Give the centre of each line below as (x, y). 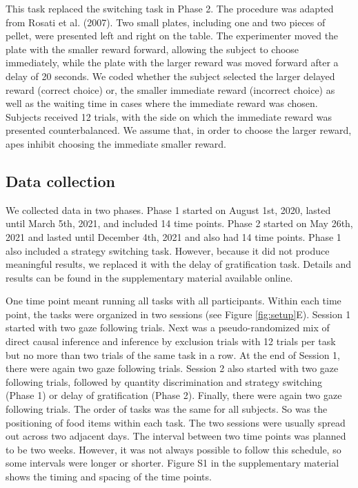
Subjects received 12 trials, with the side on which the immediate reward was (169, 116)
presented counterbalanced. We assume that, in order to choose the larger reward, (179, 130)
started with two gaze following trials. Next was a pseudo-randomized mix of (168, 328)
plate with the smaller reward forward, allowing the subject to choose (152, 49)
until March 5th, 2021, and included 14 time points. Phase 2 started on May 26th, (179, 223)
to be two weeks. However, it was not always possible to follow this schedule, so (173, 449)
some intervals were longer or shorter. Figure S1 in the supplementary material (172, 463)
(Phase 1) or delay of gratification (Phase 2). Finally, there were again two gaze (174, 395)
